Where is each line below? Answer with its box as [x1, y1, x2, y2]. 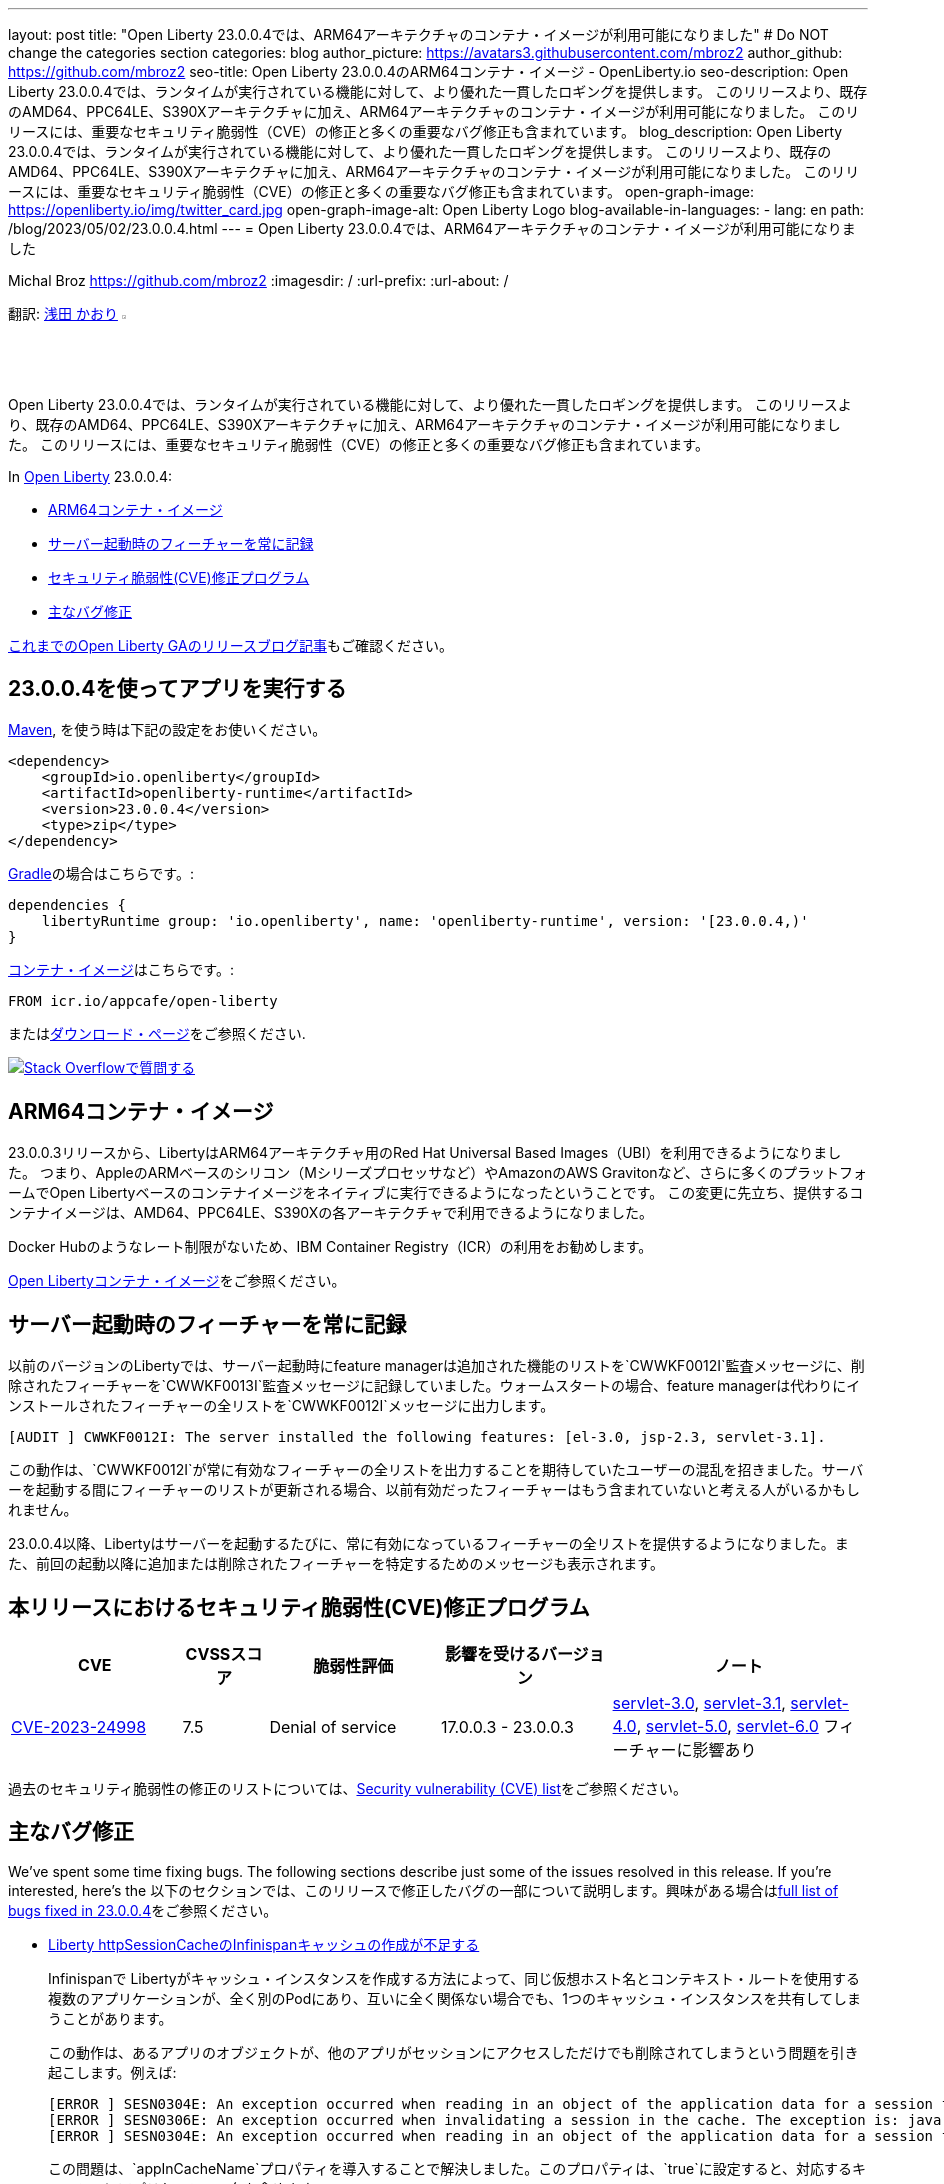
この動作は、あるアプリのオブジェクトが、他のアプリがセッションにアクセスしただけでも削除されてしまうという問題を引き [48, 2043, 859, 2061]
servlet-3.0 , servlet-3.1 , [612, 1692, 786, 1713]
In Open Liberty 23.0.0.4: [8, 467, 173, 485]
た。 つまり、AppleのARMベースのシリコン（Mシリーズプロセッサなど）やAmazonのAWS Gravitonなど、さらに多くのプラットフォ [8, 1164, 867, 1182]
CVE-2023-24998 [11, 1716, 147, 1737]
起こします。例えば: [48, 2063, 177, 2081]
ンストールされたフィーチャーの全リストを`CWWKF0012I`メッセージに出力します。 [8, 1397, 555, 1415]
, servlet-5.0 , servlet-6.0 [636, 1715, 819, 1736]
